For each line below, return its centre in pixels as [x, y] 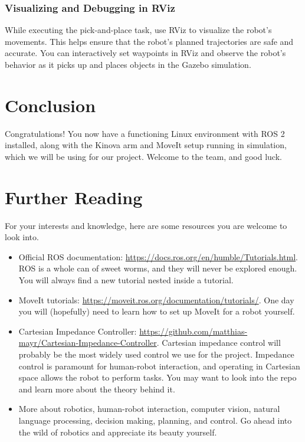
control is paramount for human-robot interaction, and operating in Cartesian [159, 366]
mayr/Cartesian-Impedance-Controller [88, 343]
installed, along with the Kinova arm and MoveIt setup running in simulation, [146, 145]
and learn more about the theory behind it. [97, 389]
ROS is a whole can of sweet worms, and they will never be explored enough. [158, 268]
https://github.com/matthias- [194, 331]
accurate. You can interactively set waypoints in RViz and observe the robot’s [145, 53]
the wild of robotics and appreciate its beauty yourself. [118, 432]
